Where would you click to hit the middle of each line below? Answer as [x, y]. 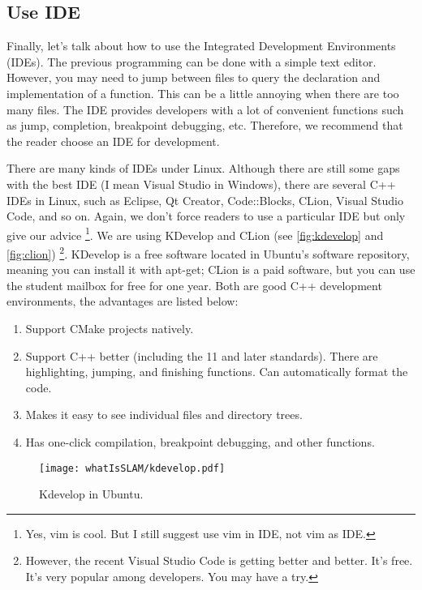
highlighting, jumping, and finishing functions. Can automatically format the [217, 372]
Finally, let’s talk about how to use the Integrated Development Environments [201, 46]
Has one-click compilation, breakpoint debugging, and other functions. [200, 441]
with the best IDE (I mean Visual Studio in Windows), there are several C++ [201, 184]
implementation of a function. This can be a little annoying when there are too [203, 93]
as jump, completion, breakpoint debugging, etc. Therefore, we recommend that [205, 125]
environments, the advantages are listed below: [123, 301]
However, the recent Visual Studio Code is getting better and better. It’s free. [219, 560]
